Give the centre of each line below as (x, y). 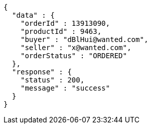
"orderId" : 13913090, (65, 23)
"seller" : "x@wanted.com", (76, 48)
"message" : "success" (65, 88)
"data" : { (33, 15)
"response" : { (42, 72)
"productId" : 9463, (61, 31)
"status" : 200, (53, 80)
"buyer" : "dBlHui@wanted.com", (84, 39)
